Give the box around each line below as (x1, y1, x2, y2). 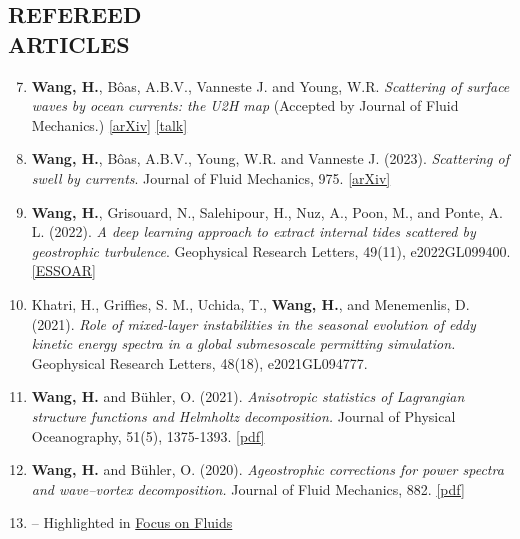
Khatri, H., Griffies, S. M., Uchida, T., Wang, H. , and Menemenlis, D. (31, 293, 470, 314)
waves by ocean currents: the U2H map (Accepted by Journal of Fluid (31, 95, 459, 116)
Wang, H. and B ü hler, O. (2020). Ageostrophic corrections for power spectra (31, 459, 504, 480)
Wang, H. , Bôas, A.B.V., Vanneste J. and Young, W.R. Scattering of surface (31, 75, 510, 96)
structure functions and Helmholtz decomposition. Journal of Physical (31, 405, 456, 426)
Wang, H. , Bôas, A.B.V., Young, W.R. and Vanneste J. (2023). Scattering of (31, 148, 509, 169)
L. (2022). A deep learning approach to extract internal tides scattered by (31, 221, 476, 242)
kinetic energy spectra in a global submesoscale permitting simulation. (31, 333, 456, 354)
